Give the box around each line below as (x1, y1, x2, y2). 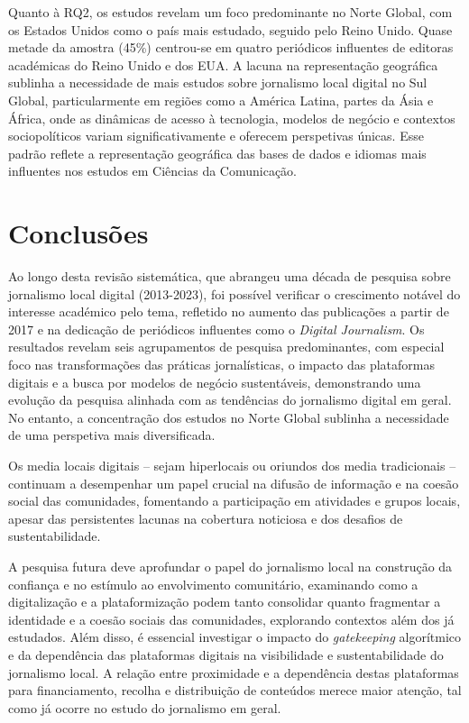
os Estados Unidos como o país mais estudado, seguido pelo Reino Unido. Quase (8, 20, 453, 39)
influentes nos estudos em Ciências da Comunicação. (8, 161, 298, 180)
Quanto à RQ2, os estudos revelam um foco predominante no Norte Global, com (8, 3, 453, 21)
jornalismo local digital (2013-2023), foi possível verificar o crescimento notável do (8, 284, 461, 303)
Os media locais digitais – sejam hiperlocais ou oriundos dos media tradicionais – (8, 456, 456, 474)
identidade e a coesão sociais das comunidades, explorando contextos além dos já (8, 609, 455, 628)
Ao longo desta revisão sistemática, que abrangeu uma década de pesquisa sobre (8, 267, 451, 286)
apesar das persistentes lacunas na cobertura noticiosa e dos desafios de (8, 508, 403, 527)
